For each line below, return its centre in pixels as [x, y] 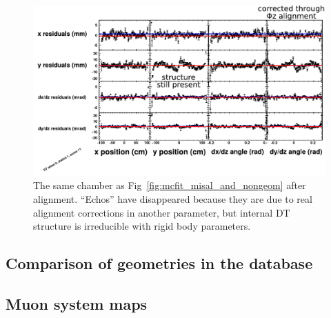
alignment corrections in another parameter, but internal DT [162, 212]
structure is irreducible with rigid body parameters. [142, 226]
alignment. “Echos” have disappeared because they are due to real [173, 198]
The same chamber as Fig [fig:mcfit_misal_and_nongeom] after [170, 185]
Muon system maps [77, 303]
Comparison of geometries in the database [159, 263]
